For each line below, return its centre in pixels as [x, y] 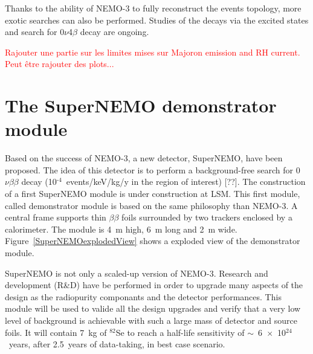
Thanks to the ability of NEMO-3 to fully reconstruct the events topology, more [153, 8]
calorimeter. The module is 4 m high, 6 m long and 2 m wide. [121, 229]
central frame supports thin [56, 217]
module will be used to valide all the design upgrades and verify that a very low [153, 308]
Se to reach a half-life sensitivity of [180, 332]
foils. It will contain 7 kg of [56, 332]
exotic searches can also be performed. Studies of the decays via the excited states [157, 20]
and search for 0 [35, 32]
